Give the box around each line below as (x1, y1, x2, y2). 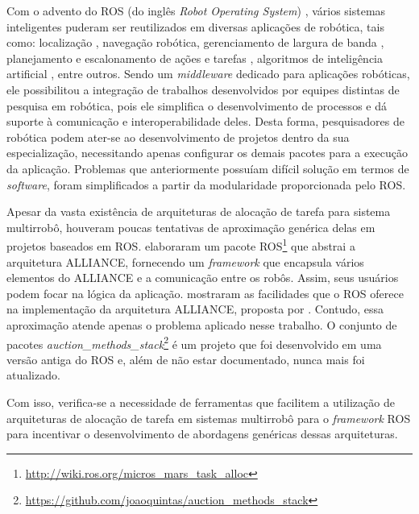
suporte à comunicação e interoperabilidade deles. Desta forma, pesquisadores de (6, 113, 404, 130)
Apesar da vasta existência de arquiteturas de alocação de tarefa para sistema (6, 203, 391, 220)
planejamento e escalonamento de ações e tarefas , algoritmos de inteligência (6, 49, 383, 66)
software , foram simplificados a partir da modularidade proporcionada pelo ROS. (6, 176, 406, 193)
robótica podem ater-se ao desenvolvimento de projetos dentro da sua (6, 128, 350, 145)
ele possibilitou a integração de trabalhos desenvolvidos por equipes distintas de (6, 81, 400, 97)
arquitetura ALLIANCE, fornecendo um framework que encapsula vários (6, 253, 364, 270)
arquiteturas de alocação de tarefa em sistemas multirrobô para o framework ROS (6, 409, 411, 426)
